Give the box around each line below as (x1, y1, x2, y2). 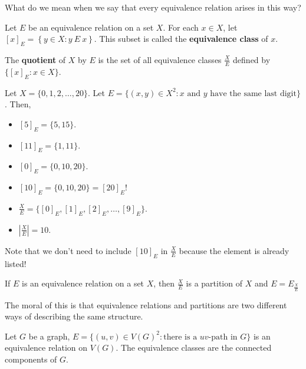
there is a (163, 332, 198, 341)
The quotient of (5, 53, 66, 65)
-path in (208, 332, 238, 341)
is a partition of (186, 277, 242, 289)
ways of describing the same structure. (5, 310, 143, 322)
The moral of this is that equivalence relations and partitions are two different (5, 298, 287, 311)
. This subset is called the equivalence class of (94, 32, 268, 45)
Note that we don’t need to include (5, 244, 131, 256)
